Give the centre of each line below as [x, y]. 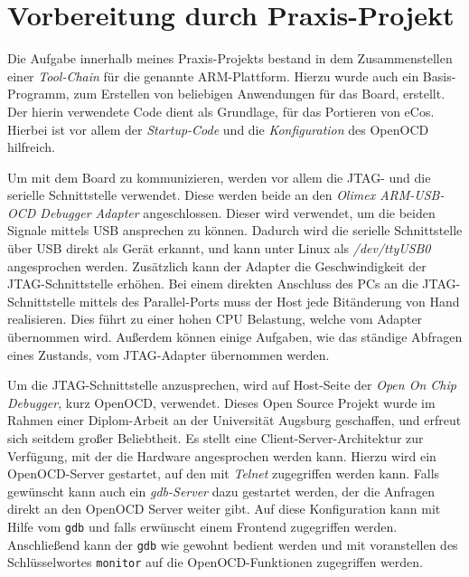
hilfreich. [31, 147]
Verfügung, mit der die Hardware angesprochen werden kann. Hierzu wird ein [222, 455]
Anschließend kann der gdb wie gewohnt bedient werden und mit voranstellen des [233, 544]
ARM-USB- [412, 195]
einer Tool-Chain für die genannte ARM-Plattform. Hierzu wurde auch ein [213, 76]
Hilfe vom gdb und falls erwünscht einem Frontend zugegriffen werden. [202, 526]
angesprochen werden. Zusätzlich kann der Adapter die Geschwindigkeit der [217, 265]
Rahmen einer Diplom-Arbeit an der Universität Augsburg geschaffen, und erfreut [234, 420]
